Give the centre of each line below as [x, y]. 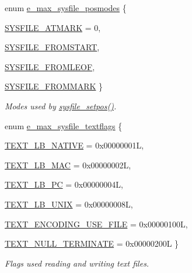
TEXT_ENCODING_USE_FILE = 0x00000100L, [96, 224]
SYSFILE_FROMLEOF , [50, 66]
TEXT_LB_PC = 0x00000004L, [64, 184]
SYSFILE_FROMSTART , [52, 47]
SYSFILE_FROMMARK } [54, 86]
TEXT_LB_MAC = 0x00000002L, [68, 165]
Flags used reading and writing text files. [77, 263]
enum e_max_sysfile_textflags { [64, 125]
